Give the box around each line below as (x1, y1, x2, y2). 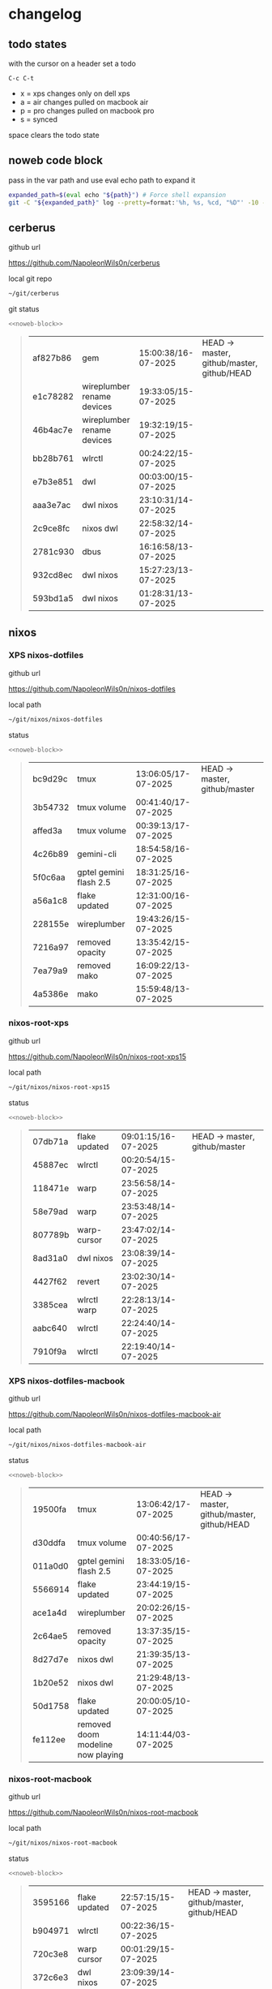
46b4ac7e (32, 424, 73, 436)
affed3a (32, 824, 63, 836)
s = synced (19, 114, 58, 124)
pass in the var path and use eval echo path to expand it (8, 175, 196, 185)
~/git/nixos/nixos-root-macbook (8, 1839, 117, 1847)
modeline (77, 1738, 113, 1750)
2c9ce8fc (32, 523, 70, 534)
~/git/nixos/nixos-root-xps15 (8, 1083, 111, 1091)
